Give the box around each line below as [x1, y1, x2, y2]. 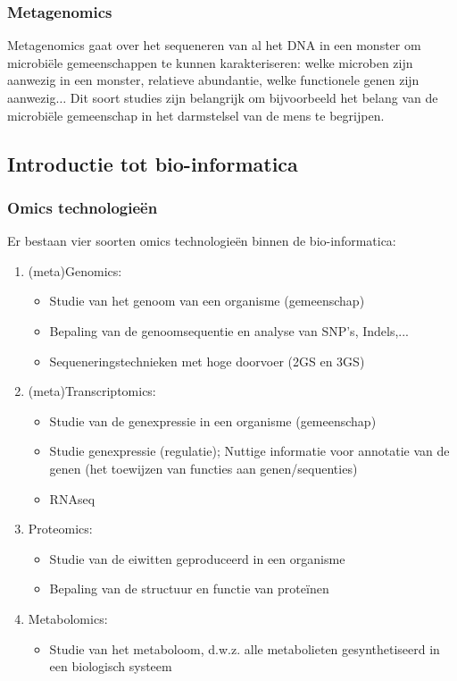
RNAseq [49, 489, 96, 508]
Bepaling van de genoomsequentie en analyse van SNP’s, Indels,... [49, 321, 410, 340]
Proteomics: [28, 519, 93, 538]
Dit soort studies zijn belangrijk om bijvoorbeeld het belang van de [70, 88, 438, 106]
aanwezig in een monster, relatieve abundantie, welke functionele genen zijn [7, 71, 420, 89]
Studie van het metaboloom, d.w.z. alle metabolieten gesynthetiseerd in [49, 639, 440, 658]
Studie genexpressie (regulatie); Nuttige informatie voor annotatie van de [49, 441, 450, 460]
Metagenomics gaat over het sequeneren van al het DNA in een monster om [7, 36, 421, 55]
